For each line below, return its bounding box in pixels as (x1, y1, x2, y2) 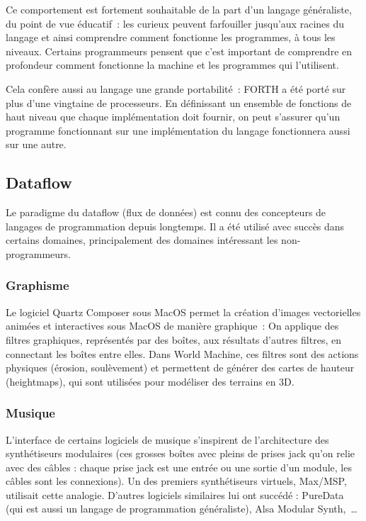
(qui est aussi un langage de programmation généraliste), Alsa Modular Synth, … (6, 501, 358, 516)
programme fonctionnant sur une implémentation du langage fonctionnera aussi (6, 123, 350, 138)
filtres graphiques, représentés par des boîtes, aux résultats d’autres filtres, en (6, 332, 341, 347)
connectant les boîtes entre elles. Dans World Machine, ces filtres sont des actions (6, 346, 359, 361)
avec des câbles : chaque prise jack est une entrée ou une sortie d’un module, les (6, 459, 352, 474)
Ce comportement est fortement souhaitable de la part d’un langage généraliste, (6, 2, 352, 16)
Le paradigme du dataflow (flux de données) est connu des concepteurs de (6, 205, 326, 220)
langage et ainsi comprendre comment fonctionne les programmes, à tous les (6, 30, 336, 45)
